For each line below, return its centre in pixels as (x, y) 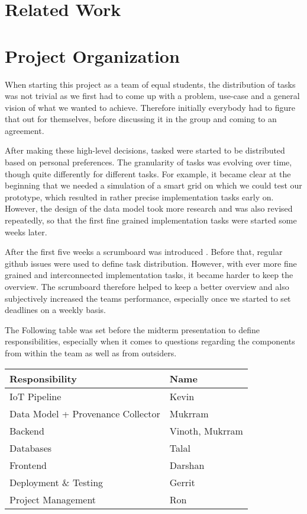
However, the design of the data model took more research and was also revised (149, 208)
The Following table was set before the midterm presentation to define (133, 329)
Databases (31, 448)
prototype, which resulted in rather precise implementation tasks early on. (139, 197)
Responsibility (43, 378)
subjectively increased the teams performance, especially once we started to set (148, 298)
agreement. (25, 130)
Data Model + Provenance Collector (85, 413)
